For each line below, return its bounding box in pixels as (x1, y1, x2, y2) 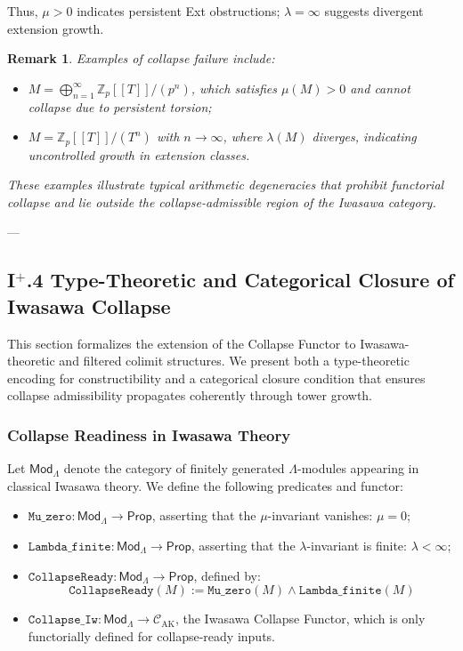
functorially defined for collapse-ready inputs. (28, 626, 276, 645)
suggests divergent (324, 2, 424, 20)
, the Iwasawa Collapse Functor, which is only (175, 609, 426, 628)
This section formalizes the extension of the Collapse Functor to (7, 334, 356, 352)
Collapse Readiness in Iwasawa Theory (7, 423, 291, 446)
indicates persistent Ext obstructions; (77, 2, 280, 20)
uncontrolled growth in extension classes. (28, 145, 250, 164)
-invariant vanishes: (267, 506, 373, 525)
